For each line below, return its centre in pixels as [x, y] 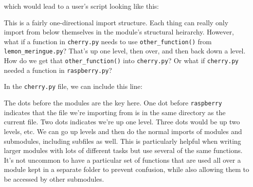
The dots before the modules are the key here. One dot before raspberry [113, 103]
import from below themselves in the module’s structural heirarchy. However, [119, 32]
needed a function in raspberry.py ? [58, 70]
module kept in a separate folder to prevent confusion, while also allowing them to [126, 169]
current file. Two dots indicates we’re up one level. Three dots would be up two [122, 122]
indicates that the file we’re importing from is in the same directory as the [115, 112]
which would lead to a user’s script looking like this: [81, 6]
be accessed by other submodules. [54, 178]
